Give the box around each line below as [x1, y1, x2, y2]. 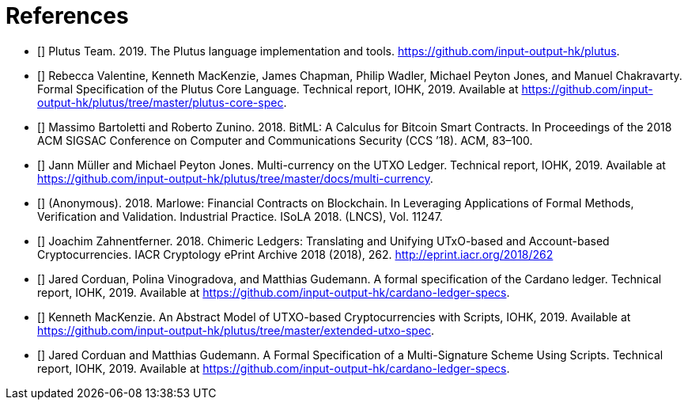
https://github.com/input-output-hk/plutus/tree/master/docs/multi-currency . [37, 171, 433, 185]
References [6, 2, 129, 29]
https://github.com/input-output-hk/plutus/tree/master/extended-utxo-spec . [37, 323, 435, 337]
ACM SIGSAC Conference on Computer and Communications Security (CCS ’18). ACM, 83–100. [37, 133, 533, 147]
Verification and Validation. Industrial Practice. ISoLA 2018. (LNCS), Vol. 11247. [37, 209, 443, 223]
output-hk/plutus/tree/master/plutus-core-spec [37, 95, 284, 109]
